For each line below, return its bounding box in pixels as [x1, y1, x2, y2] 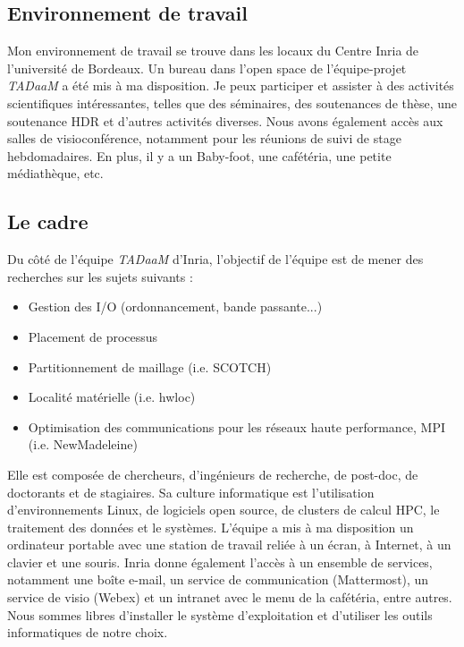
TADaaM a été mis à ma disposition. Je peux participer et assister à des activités [7, 76, 454, 95]
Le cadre [7, 208, 89, 235]
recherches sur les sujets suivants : [7, 267, 193, 285]
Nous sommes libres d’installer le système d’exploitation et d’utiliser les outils [7, 605, 433, 624]
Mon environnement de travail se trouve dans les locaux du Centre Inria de [7, 41, 419, 60]
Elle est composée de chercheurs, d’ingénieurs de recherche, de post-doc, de [7, 464, 418, 483]
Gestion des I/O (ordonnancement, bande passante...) [28, 297, 323, 316]
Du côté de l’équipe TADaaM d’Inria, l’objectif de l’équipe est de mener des [7, 250, 424, 268]
